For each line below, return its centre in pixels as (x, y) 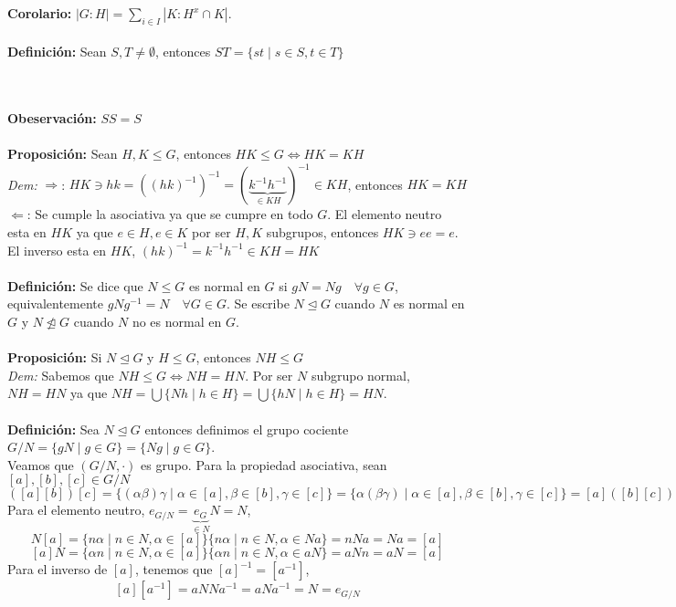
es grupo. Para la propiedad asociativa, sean (264, 464)
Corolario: (40, 13)
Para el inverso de (58, 569)
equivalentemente (55, 303)
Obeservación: (52, 118)
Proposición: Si (55, 357)
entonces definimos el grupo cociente (247, 429)
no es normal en (177, 322)
